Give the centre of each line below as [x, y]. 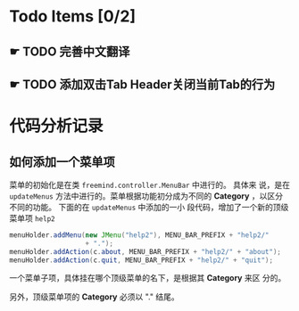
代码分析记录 [57, 126]
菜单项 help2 [32, 218]
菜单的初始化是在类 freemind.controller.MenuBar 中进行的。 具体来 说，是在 [150, 184]
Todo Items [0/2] [73, 16]
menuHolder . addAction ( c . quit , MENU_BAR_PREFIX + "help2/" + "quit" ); [141, 260]
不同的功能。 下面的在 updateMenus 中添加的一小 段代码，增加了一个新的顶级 [149, 207]
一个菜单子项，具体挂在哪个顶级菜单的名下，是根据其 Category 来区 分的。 [148, 278]
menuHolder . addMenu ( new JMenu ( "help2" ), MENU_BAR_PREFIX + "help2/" [139, 235]
